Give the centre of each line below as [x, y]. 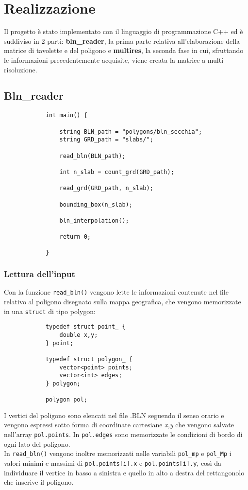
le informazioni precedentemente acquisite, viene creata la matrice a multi [114, 60]
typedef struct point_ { [85, 327]
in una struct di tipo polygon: [50, 311]
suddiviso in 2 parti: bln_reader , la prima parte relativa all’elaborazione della [122, 41]
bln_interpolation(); [94, 220]
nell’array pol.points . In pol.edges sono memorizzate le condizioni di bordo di [123, 434]
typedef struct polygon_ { [89, 359]
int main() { [66, 115]
